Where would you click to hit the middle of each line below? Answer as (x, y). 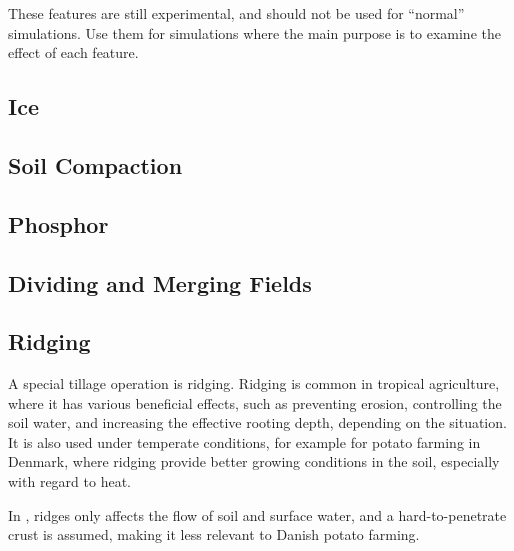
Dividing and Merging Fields (160, 282)
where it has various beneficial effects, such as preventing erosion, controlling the (255, 402)
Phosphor (58, 223)
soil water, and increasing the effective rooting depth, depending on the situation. (257, 422)
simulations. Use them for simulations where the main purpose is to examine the (254, 32)
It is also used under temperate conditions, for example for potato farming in (244, 441)
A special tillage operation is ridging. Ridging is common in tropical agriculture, (254, 383)
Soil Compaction (95, 164)
